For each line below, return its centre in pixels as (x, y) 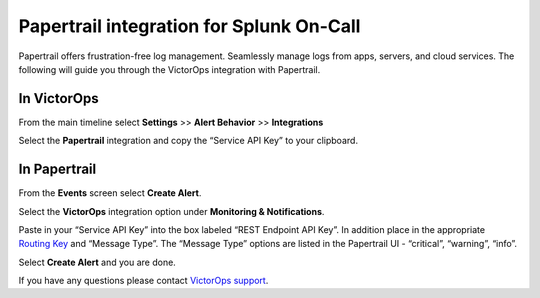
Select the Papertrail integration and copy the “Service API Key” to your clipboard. (188, 141)
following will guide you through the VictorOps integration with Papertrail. (169, 69)
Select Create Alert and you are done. (97, 262)
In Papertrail (57, 169)
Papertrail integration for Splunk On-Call (189, 26)
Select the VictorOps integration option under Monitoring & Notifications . (171, 211)
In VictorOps (58, 98)
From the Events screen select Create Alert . (110, 193)
